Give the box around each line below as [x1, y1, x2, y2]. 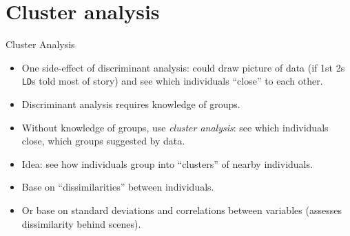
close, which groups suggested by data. [21, 133, 185, 148]
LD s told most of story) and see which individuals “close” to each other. [21, 74, 323, 88]
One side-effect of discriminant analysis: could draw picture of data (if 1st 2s [21, 60, 345, 74]
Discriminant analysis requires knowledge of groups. [21, 96, 240, 111]
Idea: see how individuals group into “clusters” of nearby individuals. [21, 156, 313, 171]
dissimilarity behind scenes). [21, 216, 141, 230]
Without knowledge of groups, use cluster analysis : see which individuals [21, 120, 329, 134]
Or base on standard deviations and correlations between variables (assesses [21, 202, 342, 217]
